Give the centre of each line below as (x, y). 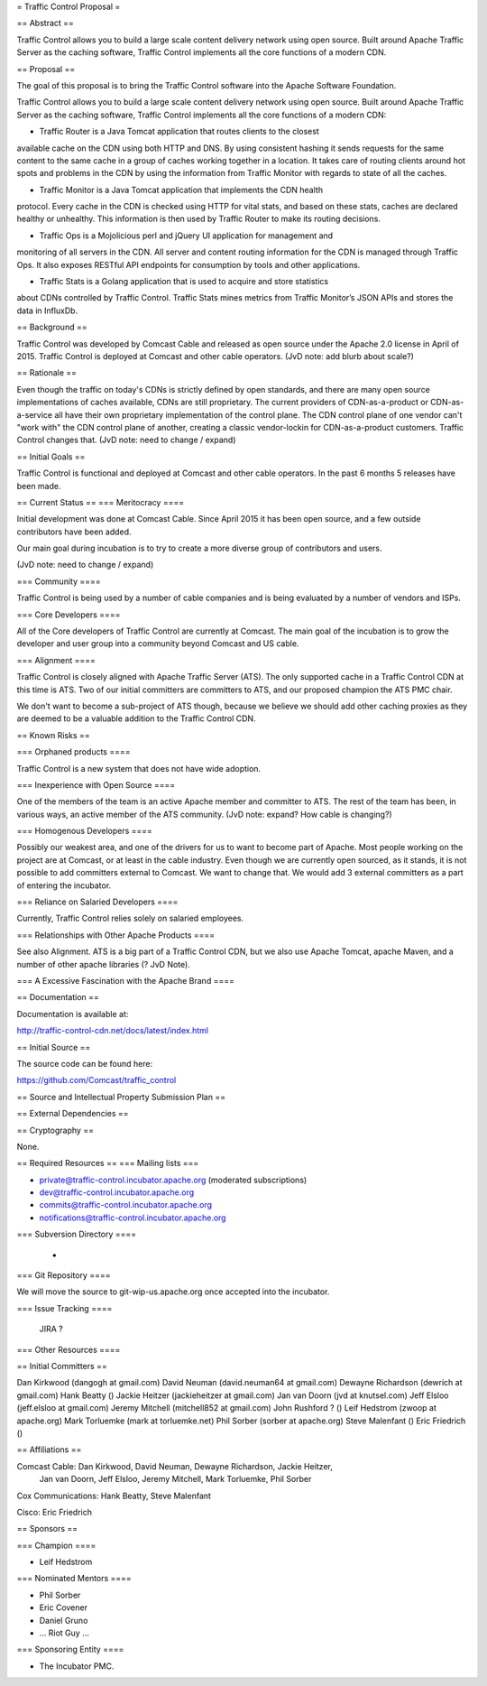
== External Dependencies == (73, 1114)
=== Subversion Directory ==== (77, 1234)
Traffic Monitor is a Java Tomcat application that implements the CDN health (181, 190)
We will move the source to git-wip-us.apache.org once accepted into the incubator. (173, 1292)
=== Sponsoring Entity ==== (70, 1649)
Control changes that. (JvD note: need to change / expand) (126, 440)
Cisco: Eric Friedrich (54, 1512)
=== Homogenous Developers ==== (85, 831)
